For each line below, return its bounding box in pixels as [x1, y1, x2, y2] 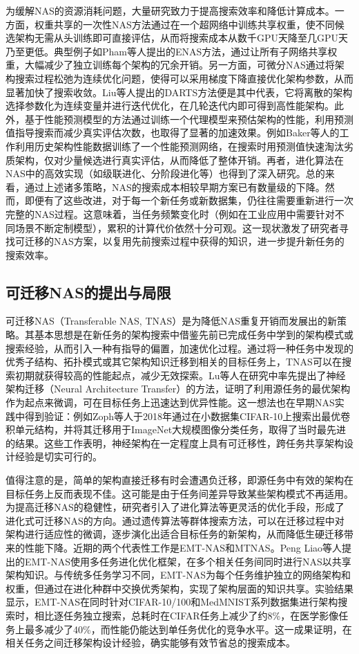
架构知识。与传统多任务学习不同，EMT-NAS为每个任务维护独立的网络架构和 [6, 567, 351, 582]
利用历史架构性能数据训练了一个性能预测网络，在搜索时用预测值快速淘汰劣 [14, 138, 353, 153]
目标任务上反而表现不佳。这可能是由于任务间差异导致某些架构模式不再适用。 [6, 486, 353, 500]
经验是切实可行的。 [14, 449, 102, 464]
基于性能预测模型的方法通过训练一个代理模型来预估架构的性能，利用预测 [24, 111, 353, 126]
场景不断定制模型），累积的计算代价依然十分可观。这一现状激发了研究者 [14, 220, 339, 235]
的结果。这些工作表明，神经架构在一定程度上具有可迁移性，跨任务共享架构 [6, 435, 344, 450]
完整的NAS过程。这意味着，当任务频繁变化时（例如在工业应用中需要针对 [6, 206, 335, 221]
